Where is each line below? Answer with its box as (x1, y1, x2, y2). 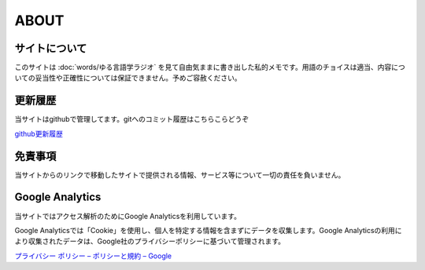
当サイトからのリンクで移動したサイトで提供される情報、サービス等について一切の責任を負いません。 (14, 170, 346, 180)
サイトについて (14, 42, 87, 55)
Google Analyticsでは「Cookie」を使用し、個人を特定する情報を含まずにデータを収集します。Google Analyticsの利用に (14, 225, 402, 235)
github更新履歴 (14, 129, 63, 138)
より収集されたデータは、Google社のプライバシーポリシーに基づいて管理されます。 (14, 236, 285, 246)
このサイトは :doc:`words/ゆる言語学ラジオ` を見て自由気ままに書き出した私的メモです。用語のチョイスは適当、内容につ (14, 63, 405, 72)
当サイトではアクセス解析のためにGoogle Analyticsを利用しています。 (14, 211, 242, 221)
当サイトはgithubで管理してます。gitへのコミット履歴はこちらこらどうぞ (14, 115, 249, 124)
